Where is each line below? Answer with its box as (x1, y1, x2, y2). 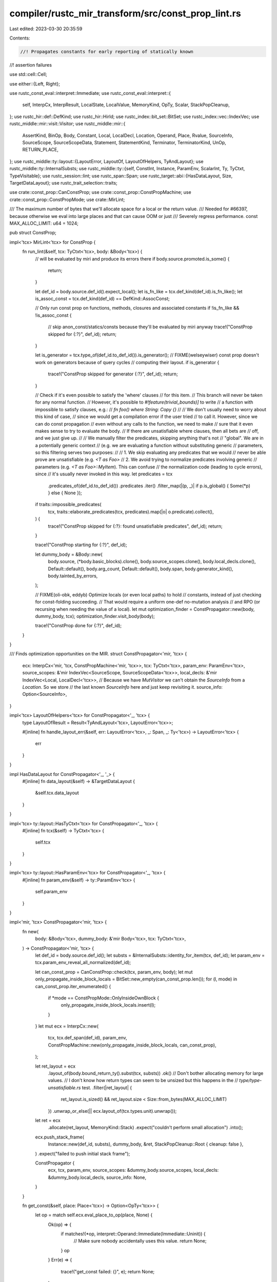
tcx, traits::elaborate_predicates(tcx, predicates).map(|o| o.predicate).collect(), (48, 508, 214, 515)
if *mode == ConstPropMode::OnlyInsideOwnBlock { (48, 995, 159, 1001)
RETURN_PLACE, (22, 147, 59, 153)
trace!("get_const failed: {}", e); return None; (61, 1268, 155, 1274)
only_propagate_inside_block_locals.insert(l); (61, 1002, 156, 1008)
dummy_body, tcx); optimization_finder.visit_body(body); (35, 613, 155, 619)
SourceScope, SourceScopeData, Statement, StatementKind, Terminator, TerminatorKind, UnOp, (22, 139, 227, 146)
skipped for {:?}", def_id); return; (48, 331, 116, 337)
